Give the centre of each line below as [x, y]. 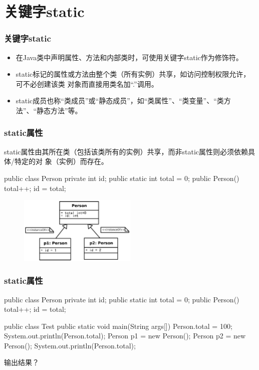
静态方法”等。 [59, 110]
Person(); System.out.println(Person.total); [70, 345]
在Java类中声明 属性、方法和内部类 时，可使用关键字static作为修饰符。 [129, 57]
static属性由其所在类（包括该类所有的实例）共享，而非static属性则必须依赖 [126, 151]
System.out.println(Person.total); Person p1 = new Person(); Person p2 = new [125, 336]
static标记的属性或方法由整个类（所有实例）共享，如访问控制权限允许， [133, 74]
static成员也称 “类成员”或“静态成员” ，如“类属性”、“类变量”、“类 [120, 101]
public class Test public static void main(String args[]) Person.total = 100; [118, 326]
